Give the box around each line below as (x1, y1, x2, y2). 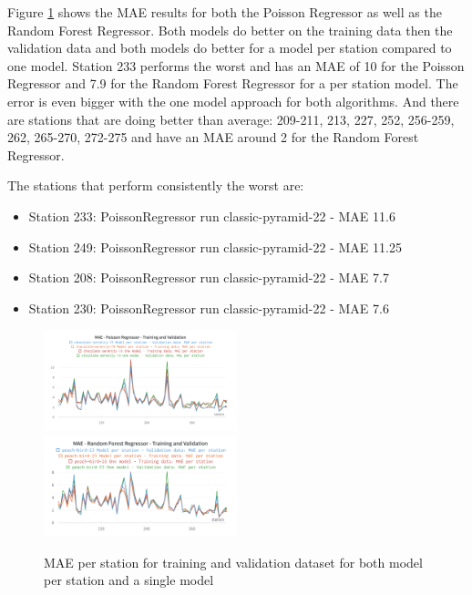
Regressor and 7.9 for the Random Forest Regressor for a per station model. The (7, 74, 458, 93)
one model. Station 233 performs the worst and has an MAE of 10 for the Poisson (7, 56, 465, 75)
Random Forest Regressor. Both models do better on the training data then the (7, 20, 453, 39)
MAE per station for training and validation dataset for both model (44, 552, 423, 571)
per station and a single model (44, 570, 214, 590)
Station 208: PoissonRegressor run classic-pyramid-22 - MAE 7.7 (28, 268, 389, 287)
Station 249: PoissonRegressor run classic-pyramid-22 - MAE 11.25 (28, 237, 402, 256)
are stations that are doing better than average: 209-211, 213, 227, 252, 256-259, (7, 109, 455, 128)
